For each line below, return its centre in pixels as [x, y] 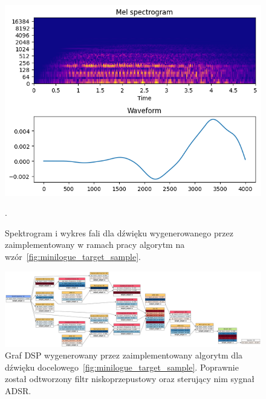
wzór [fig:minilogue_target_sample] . [73, 257]
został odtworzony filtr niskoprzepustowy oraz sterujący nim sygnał [130, 379]
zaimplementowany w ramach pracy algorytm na [95, 245]
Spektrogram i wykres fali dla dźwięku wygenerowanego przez [119, 232]
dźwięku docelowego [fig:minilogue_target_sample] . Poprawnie [122, 367]
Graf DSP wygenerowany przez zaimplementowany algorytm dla [124, 355]
